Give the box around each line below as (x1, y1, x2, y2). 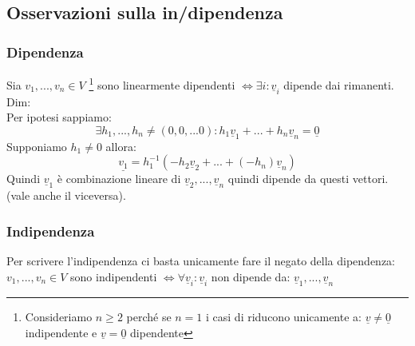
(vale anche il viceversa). (6, 187, 126, 204)
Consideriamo (25, 308, 93, 324)
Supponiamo (6, 137, 67, 154)
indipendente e (25, 324, 97, 340)
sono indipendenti (70, 268, 157, 284)
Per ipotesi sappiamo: (6, 109, 112, 125)
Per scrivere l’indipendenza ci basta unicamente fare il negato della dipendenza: (6, 253, 396, 269)
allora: (105, 137, 136, 154)
